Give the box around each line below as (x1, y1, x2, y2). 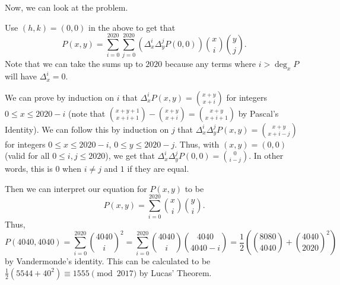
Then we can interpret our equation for (5, 182, 147, 194)
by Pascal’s (238, 107, 279, 119)
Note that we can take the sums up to (5, 57, 143, 70)
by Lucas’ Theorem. (139, 266, 212, 278)
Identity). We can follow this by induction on (5, 123, 169, 135)
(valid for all (5, 149, 50, 162)
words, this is (5, 162, 53, 175)
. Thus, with (174, 137, 220, 150)
